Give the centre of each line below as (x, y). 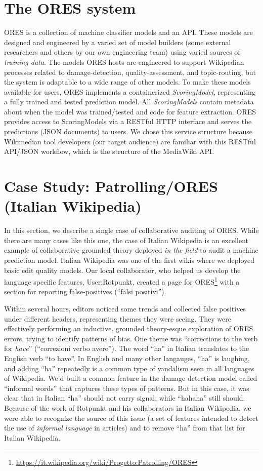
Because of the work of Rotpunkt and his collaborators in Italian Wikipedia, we (128, 407)
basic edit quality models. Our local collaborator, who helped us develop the (122, 270)
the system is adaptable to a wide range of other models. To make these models (127, 82)
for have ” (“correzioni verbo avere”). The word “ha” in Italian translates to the (127, 348)
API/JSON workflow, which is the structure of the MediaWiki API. (109, 151)
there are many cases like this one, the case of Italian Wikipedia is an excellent (126, 240)
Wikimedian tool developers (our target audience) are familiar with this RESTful (130, 141)
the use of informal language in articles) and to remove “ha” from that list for (125, 428)
